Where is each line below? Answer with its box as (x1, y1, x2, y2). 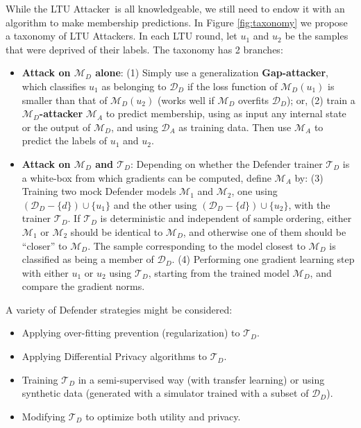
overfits (238, 92, 269, 107)
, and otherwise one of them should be (183, 224, 346, 239)
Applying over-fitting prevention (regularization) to (22, 325, 240, 340)
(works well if (157, 92, 215, 107)
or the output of (22, 119, 91, 134)
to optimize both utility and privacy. (85, 409, 241, 423)
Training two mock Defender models (22, 184, 176, 198)
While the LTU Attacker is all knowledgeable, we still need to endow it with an (6, 1, 345, 15)
